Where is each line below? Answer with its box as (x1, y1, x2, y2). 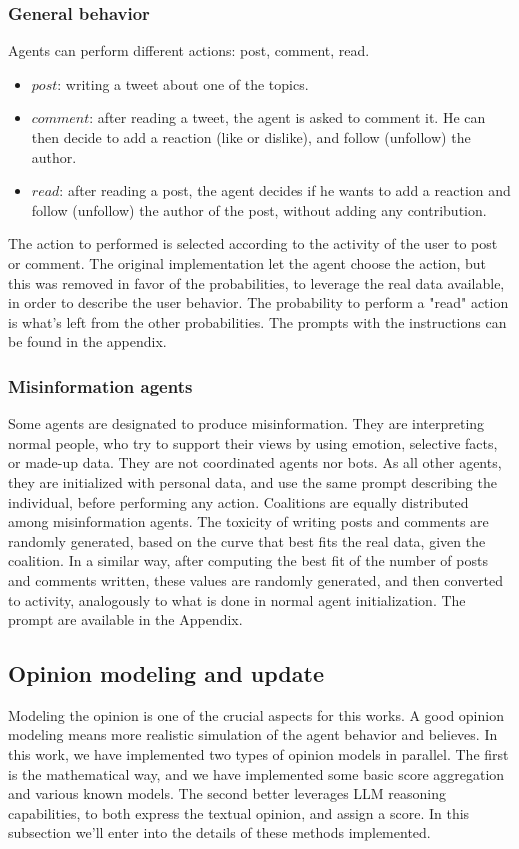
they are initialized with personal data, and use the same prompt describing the (8, 471, 497, 492)
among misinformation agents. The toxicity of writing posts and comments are (8, 511, 489, 532)
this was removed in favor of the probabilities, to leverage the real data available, (8, 272, 505, 293)
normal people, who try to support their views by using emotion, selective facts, (8, 432, 498, 453)
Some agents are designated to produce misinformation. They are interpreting (8, 413, 485, 434)
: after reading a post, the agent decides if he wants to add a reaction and (59, 180, 511, 201)
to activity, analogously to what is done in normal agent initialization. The (8, 589, 466, 610)
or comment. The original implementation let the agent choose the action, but (8, 252, 487, 273)
